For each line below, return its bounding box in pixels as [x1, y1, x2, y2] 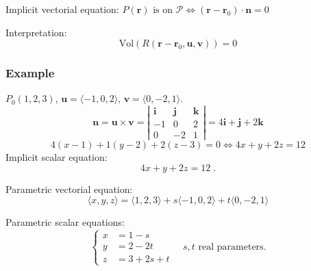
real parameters [198, 242, 264, 252]
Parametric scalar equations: [5, 215, 125, 229]
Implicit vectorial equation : [5, 2, 119, 16]
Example [5, 64, 55, 81]
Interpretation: [5, 25, 67, 39]
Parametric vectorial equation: [5, 181, 133, 196]
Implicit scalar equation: [5, 150, 108, 164]
